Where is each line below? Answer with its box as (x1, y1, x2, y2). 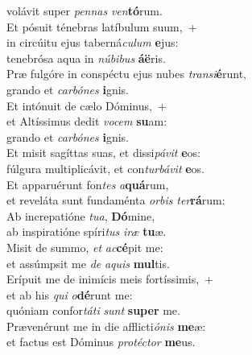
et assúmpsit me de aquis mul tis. (6, 254, 170, 271)
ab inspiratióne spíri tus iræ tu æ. (6, 223, 167, 240)
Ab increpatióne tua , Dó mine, (6, 207, 155, 224)
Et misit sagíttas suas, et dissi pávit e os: (6, 144, 200, 161)
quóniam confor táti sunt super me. (6, 302, 180, 319)
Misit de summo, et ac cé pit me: (6, 238, 163, 255)
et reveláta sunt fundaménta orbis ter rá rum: (6, 192, 225, 208)
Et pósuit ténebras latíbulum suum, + (6, 18, 197, 35)
